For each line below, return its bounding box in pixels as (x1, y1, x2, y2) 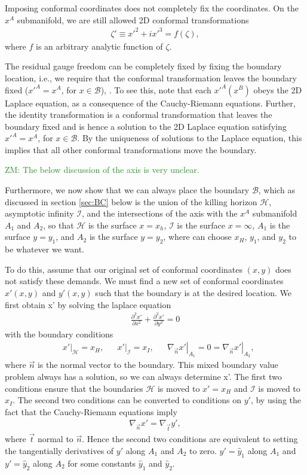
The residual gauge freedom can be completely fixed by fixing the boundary (5, 60, 282, 72)
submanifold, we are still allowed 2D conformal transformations (17, 13, 249, 26)
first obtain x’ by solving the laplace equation (5, 298, 171, 310)
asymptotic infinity (5, 207, 74, 220)
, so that (43, 218, 74, 231)
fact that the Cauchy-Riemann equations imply (5, 405, 177, 418)
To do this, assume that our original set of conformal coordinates (5, 263, 242, 275)
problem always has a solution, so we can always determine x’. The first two (5, 370, 282, 383)
